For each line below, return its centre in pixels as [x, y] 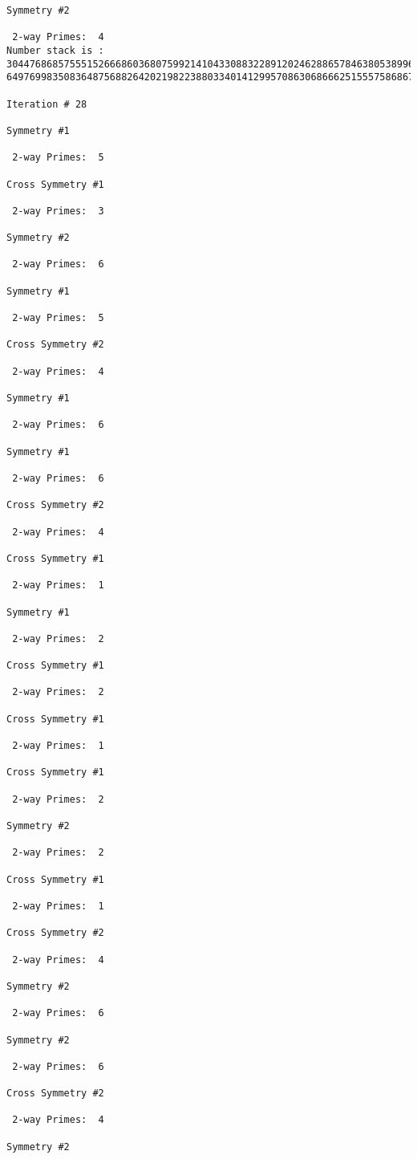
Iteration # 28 [47, 104]
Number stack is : [55, 50]
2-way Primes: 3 [58, 211]
